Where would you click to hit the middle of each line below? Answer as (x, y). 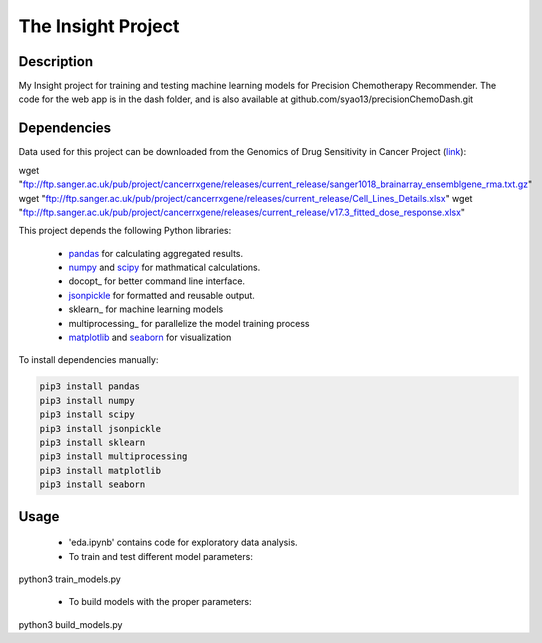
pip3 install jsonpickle (100, 428)
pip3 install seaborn (92, 484)
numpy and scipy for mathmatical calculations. (164, 267)
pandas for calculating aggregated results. (156, 253)
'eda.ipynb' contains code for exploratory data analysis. (183, 542)
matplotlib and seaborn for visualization (150, 337)
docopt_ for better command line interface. (156, 281)
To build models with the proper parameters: (160, 602)
